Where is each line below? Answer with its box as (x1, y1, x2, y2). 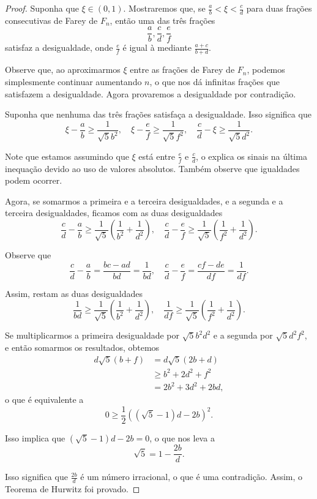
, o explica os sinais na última (196, 149, 307, 162)
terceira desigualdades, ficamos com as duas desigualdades (5, 206, 223, 219)
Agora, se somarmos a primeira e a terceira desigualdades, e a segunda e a (5, 194, 283, 207)
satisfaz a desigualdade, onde (5, 41, 113, 54)
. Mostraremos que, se (123, 2, 206, 14)
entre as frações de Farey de (130, 63, 235, 76)
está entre (138, 149, 175, 162)
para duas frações (246, 2, 312, 14)
